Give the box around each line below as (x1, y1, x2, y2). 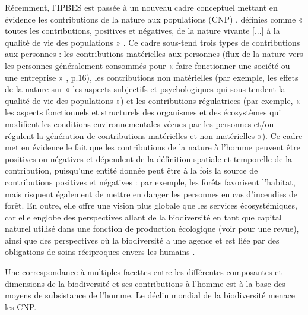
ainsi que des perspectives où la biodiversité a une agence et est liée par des (5, 234, 280, 246)
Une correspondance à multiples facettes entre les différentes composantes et (5, 266, 282, 278)
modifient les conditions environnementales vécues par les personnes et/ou (5, 117, 274, 130)
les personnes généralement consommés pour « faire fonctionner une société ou (5, 59, 290, 71)
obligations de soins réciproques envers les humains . (5, 245, 195, 258)
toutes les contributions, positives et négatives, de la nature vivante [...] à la (5, 24, 280, 37)
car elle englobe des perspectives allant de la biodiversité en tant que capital (5, 210, 282, 223)
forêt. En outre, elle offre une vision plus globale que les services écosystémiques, (5, 199, 297, 212)
